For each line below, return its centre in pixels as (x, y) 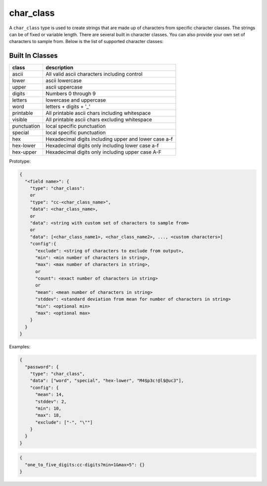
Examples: (20, 347)
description (59, 68)
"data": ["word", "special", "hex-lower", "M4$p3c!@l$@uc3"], (107, 381)
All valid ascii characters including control (94, 74)
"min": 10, (48, 408)
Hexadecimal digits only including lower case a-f (102, 146)
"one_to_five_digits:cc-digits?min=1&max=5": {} (85, 465)
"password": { (42, 367)
